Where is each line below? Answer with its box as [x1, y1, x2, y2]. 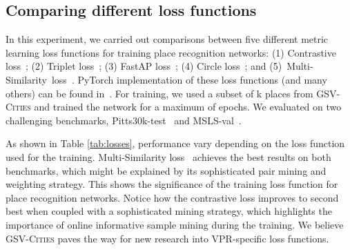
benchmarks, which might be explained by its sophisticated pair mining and [6, 163, 327, 177]
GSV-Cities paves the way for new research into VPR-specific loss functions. [6, 231, 329, 245]
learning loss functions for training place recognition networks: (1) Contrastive [6, 45, 336, 59]
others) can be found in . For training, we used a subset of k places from [6, 86, 313, 100]
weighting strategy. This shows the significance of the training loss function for [6, 177, 338, 191]
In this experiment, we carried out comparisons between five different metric [6, 32, 329, 46]
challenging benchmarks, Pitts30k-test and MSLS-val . [6, 113, 242, 127]
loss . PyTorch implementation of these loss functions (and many [51, 72, 327, 86]
